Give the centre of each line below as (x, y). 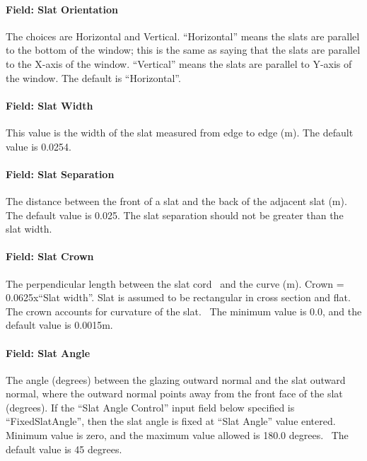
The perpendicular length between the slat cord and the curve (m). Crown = (175, 283)
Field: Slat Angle (48, 352)
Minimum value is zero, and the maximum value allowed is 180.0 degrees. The (177, 435)
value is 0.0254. (39, 146)
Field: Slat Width (49, 105)
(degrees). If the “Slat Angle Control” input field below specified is (150, 407)
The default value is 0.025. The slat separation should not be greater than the (175, 215)
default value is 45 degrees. (64, 449)
